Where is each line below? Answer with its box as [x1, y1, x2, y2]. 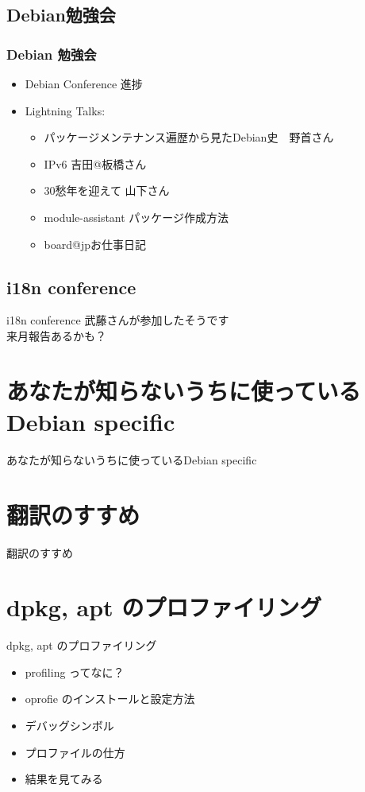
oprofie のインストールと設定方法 [25, 690, 195, 707]
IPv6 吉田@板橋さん [44, 155, 147, 172]
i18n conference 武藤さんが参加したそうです [6, 312, 229, 328]
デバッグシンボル [25, 717, 114, 734]
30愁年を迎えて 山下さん [44, 182, 170, 199]
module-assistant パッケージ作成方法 [44, 208, 229, 225]
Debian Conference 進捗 [25, 76, 143, 91]
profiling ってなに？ [25, 663, 125, 680]
